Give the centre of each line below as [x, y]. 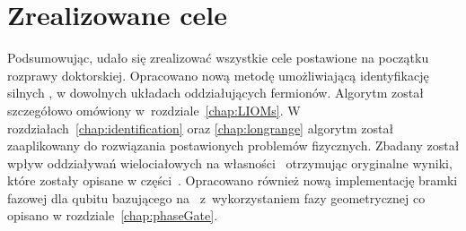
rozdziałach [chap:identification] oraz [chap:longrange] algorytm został [201, 128]
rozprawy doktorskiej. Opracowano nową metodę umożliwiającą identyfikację [218, 75]
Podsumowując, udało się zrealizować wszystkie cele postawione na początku [218, 58]
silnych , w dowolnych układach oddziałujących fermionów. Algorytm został [215, 93]
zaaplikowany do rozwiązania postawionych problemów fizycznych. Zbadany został [233, 145]
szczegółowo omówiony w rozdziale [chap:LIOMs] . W [154, 110]
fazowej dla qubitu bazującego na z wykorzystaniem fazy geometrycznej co [216, 197]
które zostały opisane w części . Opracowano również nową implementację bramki [233, 180]
